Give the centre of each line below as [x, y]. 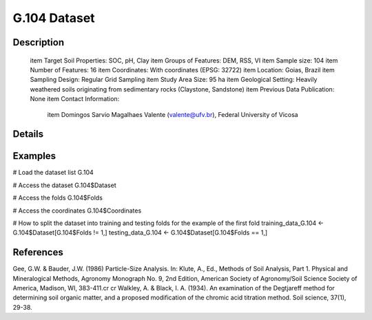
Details [28, 134]
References [38, 252]
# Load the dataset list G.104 [53, 173]
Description [39, 42]
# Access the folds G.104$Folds [58, 198]
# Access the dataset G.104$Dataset [64, 185]
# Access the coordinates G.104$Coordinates [77, 211]
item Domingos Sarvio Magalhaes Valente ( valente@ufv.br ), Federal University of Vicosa [173, 114]
